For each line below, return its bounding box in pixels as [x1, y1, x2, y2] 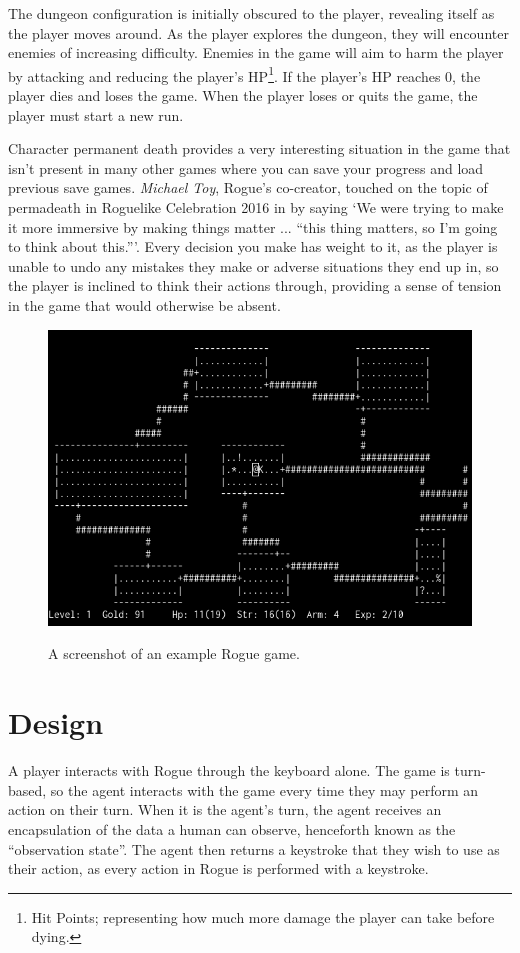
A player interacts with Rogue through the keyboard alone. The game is [8, 760, 450, 781]
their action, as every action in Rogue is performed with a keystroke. [8, 858, 429, 879]
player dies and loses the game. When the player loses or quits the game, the [8, 85, 478, 106]
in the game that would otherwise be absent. [8, 294, 281, 315]
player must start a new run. [8, 104, 184, 125]
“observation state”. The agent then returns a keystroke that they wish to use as [8, 838, 500, 859]
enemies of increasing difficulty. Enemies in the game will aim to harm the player [8, 42, 504, 63]
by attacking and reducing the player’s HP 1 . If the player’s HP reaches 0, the [8, 62, 481, 86]
